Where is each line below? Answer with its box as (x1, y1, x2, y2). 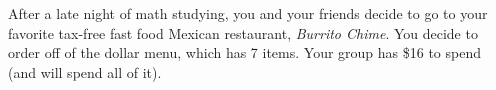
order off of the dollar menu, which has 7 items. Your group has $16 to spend (8, 42, 482, 63)
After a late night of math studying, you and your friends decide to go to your (8, 3, 488, 23)
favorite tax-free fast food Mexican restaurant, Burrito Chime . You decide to (8, 22, 478, 43)
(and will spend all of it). (8, 61, 162, 82)
